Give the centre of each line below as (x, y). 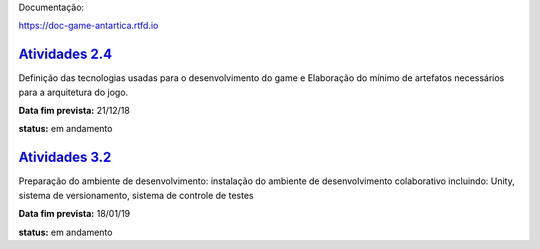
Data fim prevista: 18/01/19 (74, 214)
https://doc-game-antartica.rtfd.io (88, 26)
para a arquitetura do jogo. (73, 92)
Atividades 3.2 (65, 157)
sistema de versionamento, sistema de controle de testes (136, 195)
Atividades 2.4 (65, 54)
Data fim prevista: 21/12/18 (74, 111)
